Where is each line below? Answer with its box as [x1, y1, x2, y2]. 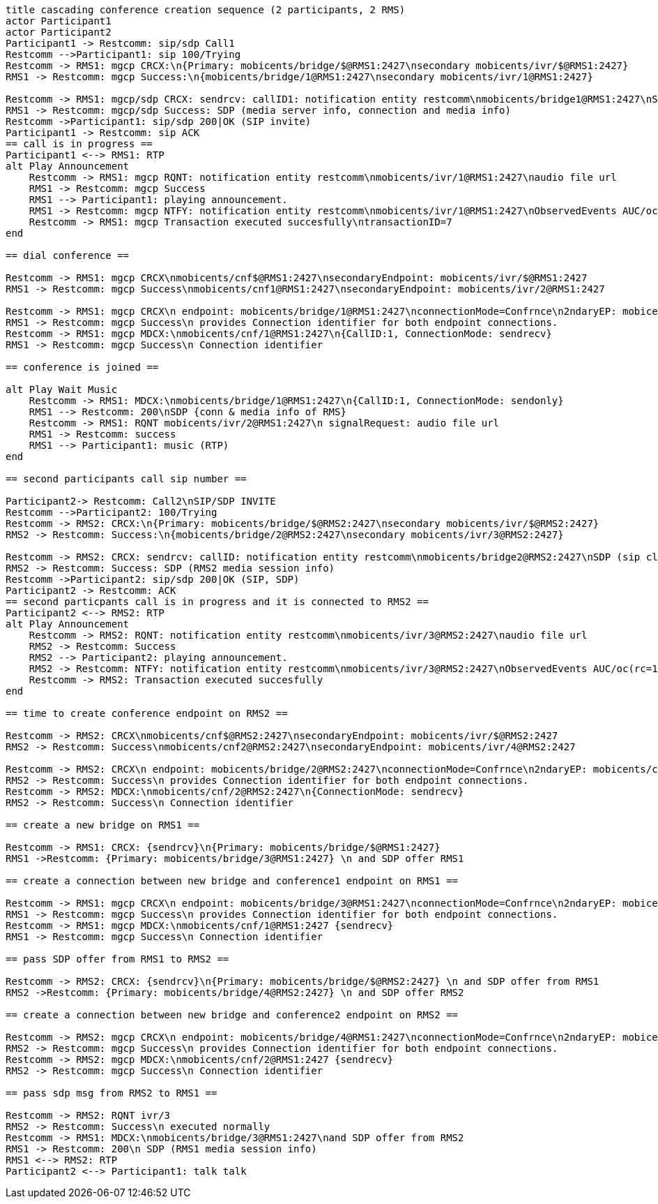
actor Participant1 [6, 15, 112, 27]
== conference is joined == [6, 362, 159, 373]
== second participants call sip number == [6, 473, 247, 484]
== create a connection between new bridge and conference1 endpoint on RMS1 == [6, 875, 459, 886]
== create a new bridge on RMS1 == [6, 819, 200, 831]
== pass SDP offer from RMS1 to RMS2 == [6, 953, 229, 965]
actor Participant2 [6, 27, 112, 38]
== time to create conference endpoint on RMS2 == [6, 708, 288, 719]
